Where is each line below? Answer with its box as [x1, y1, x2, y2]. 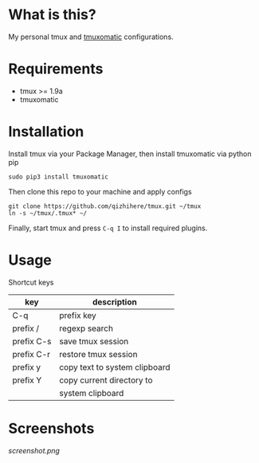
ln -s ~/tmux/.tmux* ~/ [8, 209, 88, 217]
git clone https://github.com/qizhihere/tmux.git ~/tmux [8, 202, 202, 210]
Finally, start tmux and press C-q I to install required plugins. [8, 223, 208, 233]
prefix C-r [12, 348, 50, 359]
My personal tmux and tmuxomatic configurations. [8, 32, 174, 41]
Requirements [8, 60, 104, 78]
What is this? [8, 6, 97, 24]
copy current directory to [59, 375, 153, 386]
